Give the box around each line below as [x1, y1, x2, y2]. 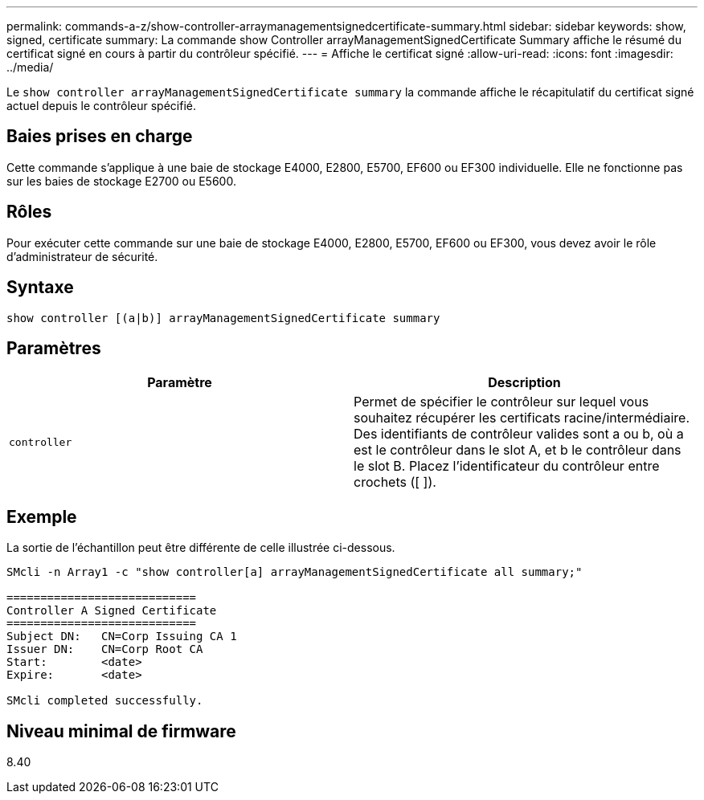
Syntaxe [6, 277, 74, 298]
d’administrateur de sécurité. [6, 249, 158, 263]
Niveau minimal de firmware [6, 720, 236, 741]
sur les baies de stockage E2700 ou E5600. [6, 173, 236, 188]
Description [488, 374, 561, 391]
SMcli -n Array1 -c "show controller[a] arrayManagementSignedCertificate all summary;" [6, 565, 583, 579]
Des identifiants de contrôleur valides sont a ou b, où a [354, 426, 684, 443]
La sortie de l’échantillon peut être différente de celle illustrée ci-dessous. [6, 541, 395, 555]
